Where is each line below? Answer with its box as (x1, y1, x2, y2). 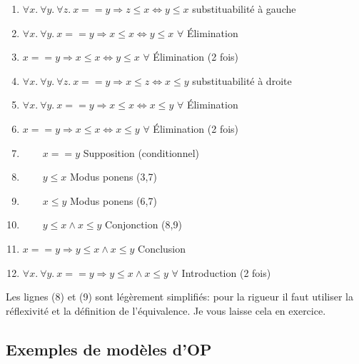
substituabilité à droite (192, 73, 292, 88)
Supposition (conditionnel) (83, 145, 199, 160)
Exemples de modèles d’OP (6, 338, 212, 360)
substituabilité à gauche (192, 1, 296, 16)
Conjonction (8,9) (105, 217, 182, 232)
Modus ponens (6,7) (70, 193, 157, 208)
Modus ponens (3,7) (70, 169, 157, 184)
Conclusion (138, 241, 186, 256)
